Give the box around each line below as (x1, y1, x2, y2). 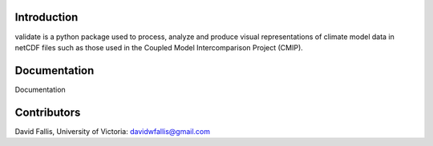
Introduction (14, 10, 79, 24)
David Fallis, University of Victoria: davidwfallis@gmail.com (14, 126, 211, 136)
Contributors (14, 105, 81, 119)
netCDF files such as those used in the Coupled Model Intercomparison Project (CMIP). (14, 42, 304, 52)
